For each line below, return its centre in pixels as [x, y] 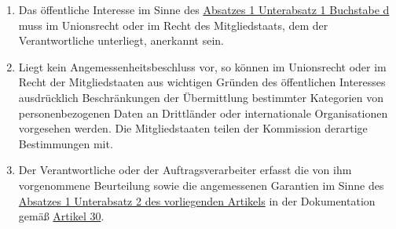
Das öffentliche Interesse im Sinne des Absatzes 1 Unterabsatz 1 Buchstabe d [204, 9]
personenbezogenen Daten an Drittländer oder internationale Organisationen [203, 113]
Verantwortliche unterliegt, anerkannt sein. [121, 40]
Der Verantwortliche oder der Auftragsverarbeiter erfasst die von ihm [185, 170]
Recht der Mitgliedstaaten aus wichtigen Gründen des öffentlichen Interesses [202, 82]
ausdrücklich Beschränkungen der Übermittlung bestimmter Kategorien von [201, 97]
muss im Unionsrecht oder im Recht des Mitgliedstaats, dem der [173, 25]
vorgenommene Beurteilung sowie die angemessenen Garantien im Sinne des [201, 185]
